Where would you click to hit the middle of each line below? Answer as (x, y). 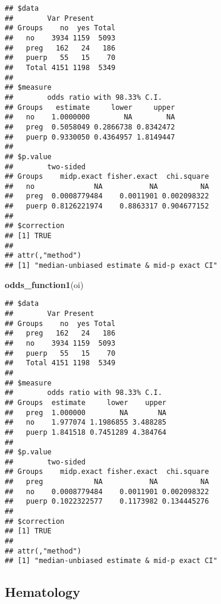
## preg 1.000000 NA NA (86, 412)
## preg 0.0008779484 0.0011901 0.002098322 (107, 196)
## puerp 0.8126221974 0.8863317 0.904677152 (107, 206)
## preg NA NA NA (107, 482)
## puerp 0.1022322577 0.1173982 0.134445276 (107, 502)
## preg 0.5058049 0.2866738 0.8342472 (90, 127)
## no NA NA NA (107, 186)
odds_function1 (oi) (44, 284)
